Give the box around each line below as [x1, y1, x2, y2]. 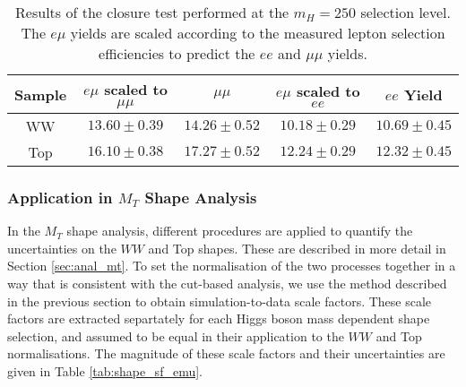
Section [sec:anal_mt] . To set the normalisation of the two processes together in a [7, 256, 456, 275]
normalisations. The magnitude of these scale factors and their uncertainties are [7, 344, 445, 363]
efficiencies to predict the [99, 43, 255, 64]
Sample [14, 83, 67, 105]
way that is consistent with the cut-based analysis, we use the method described [7, 274, 447, 292]
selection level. [360, 2, 451, 22]
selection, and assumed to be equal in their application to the [7, 326, 344, 345]
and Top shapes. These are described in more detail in [148, 238, 446, 257]
